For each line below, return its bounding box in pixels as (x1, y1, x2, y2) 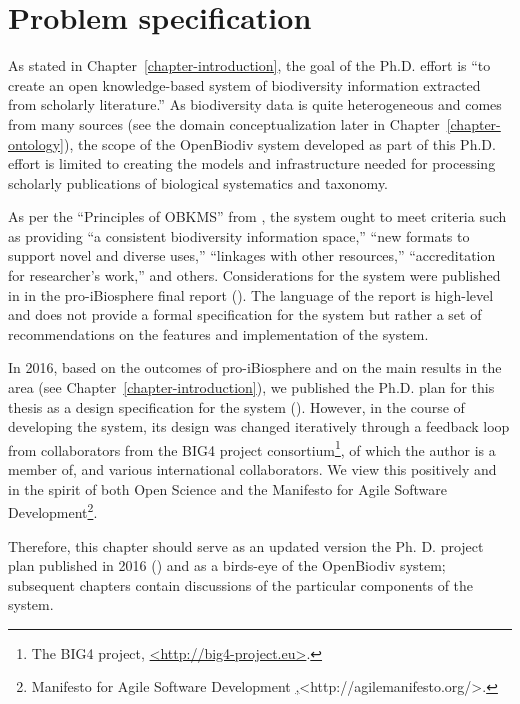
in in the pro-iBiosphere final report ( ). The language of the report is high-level (8, 284, 494, 305)
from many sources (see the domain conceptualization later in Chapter (8, 113, 440, 134)
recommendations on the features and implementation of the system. (8, 323, 429, 344)
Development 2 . (8, 499, 98, 522)
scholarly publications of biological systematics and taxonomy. (8, 172, 389, 193)
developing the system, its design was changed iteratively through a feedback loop (8, 416, 510, 437)
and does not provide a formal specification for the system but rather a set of (8, 304, 482, 325)
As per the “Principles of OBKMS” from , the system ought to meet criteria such (8, 206, 507, 227)
